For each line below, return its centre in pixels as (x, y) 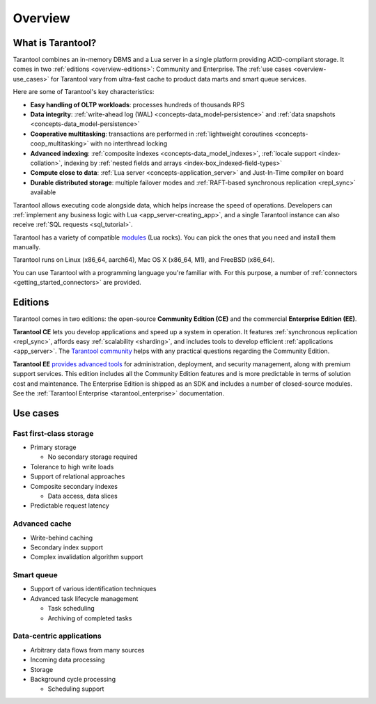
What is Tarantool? (55, 43)
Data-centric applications (57, 636)
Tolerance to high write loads (72, 467)
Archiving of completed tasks (90, 618)
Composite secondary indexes (74, 486)
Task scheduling (71, 609)
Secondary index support (67, 547)
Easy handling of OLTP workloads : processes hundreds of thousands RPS (138, 104)
